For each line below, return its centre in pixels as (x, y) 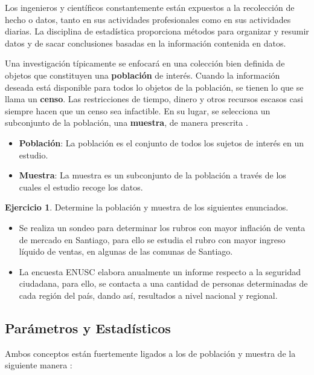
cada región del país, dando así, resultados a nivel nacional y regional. (148, 295)
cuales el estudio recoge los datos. (81, 187)
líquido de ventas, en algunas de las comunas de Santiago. (126, 251)
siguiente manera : (39, 365)
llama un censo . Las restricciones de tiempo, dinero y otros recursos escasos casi (154, 99)
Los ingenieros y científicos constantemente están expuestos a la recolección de (150, 7)
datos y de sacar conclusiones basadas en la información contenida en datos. (146, 43)
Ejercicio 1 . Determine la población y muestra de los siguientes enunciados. (147, 207)
